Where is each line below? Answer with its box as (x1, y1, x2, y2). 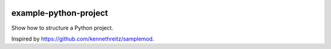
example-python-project (11, 8, 108, 18)
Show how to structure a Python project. (11, 24, 113, 31)
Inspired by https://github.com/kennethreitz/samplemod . (11, 35, 154, 42)
